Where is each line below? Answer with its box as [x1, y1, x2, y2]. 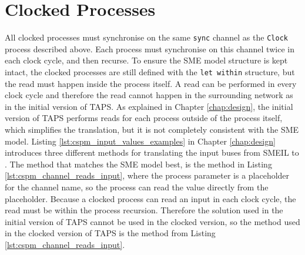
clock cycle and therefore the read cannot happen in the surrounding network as [5, 89, 293, 101]
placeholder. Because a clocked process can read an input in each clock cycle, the [5, 192, 296, 204]
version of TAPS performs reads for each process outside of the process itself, [5, 112, 283, 124]
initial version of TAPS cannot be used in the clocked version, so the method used [5, 215, 300, 227]
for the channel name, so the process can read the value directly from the [5, 180, 269, 193]
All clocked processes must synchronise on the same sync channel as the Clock [5, 31, 288, 43]
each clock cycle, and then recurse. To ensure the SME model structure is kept [5, 54, 288, 66]
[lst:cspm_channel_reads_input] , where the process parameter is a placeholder [5, 169, 290, 182]
